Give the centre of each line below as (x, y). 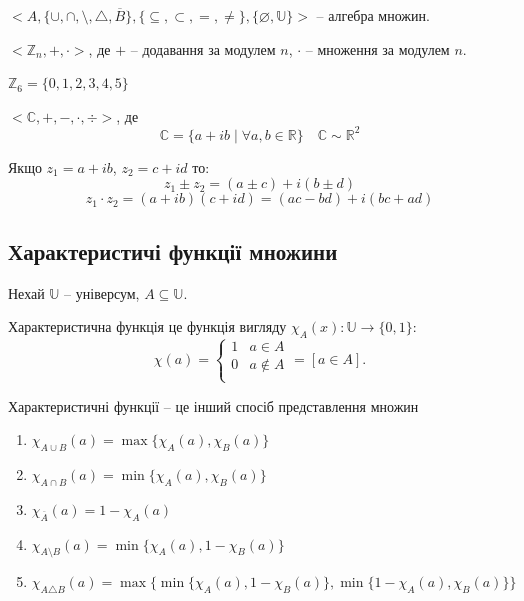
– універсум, (102, 292)
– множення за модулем (377, 48)
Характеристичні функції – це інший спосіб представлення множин (213, 405)
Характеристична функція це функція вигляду (147, 326)
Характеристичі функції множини (173, 250)
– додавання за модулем (203, 48)
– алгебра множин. (373, 15)
